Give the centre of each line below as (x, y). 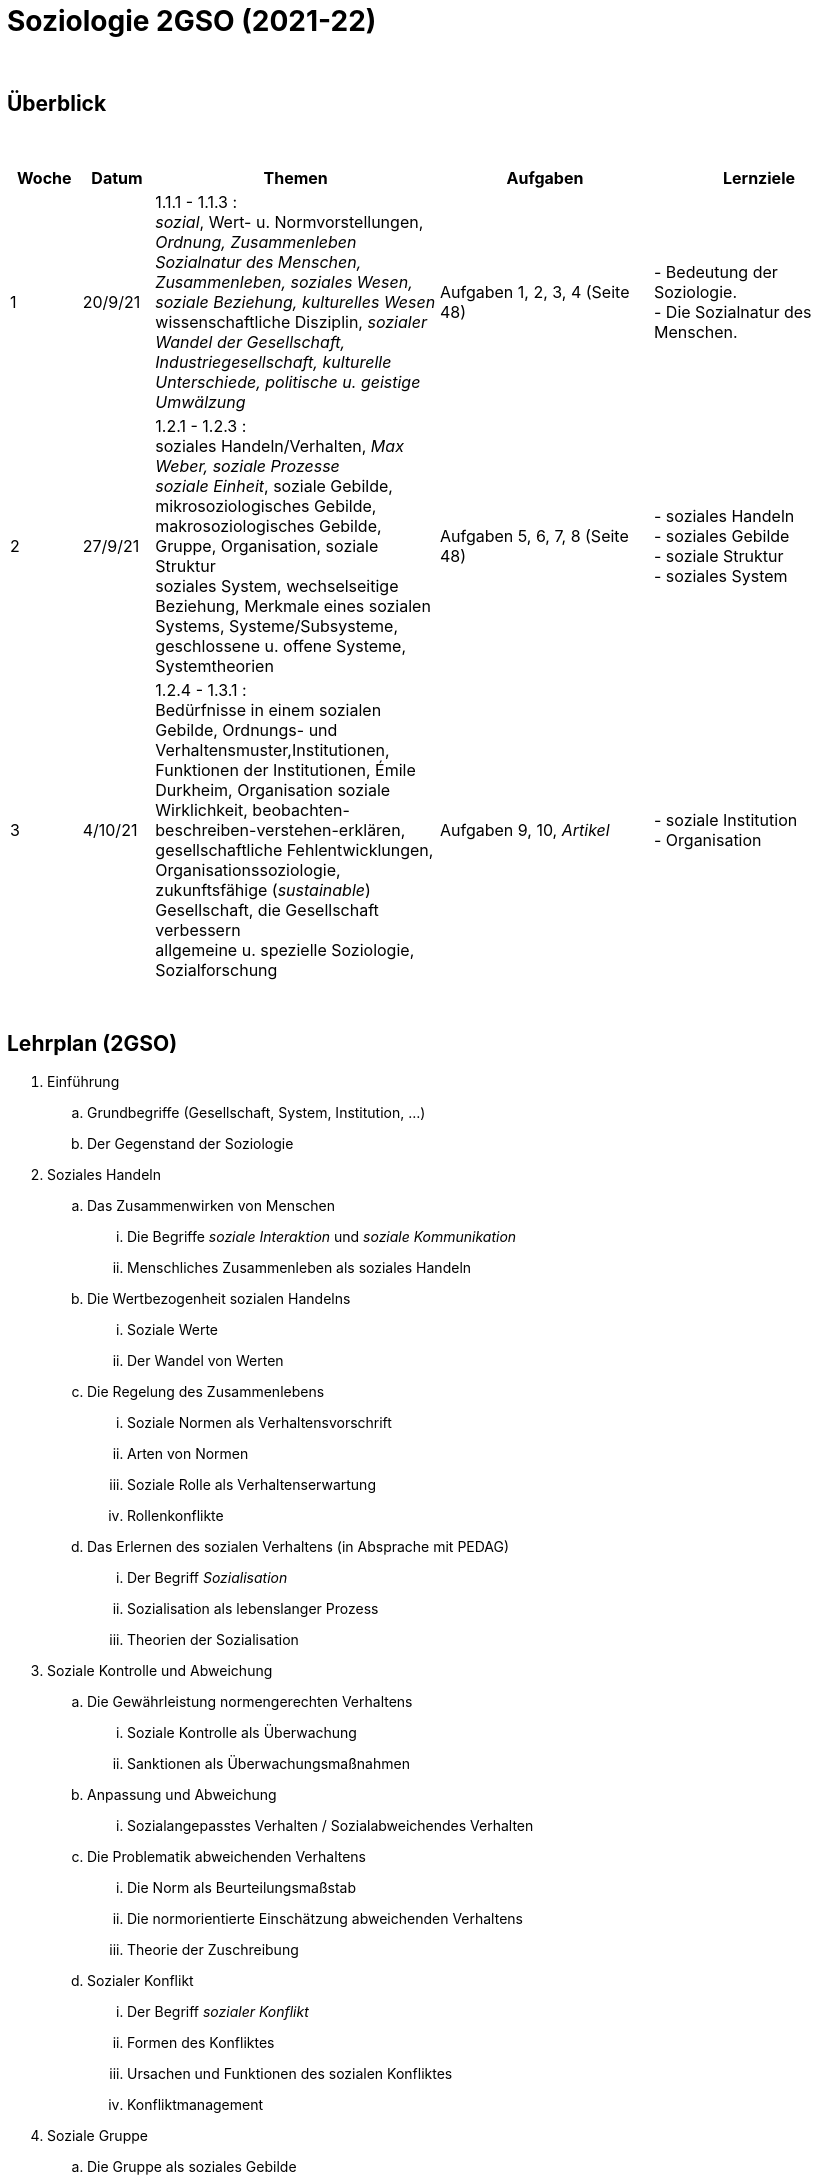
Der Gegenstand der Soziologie (190, 1144)
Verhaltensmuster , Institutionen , (272, 749)
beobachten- (301, 809)
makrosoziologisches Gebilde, (268, 525)
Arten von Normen (188, 1454)
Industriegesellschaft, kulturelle (273, 361)
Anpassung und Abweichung (182, 1795)
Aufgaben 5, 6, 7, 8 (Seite (534, 535)
